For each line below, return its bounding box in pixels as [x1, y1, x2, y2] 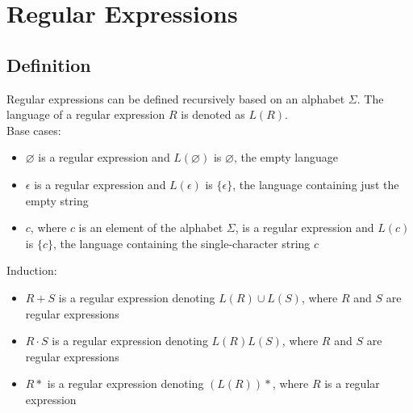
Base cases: [6, 121, 61, 138]
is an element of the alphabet [78, 219, 223, 236]
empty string [25, 192, 89, 209]
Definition [6, 52, 91, 77]
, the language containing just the [232, 175, 399, 192]
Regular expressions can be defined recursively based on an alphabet [6, 90, 345, 107]
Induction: [6, 262, 57, 279]
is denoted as [181, 106, 245, 123]
